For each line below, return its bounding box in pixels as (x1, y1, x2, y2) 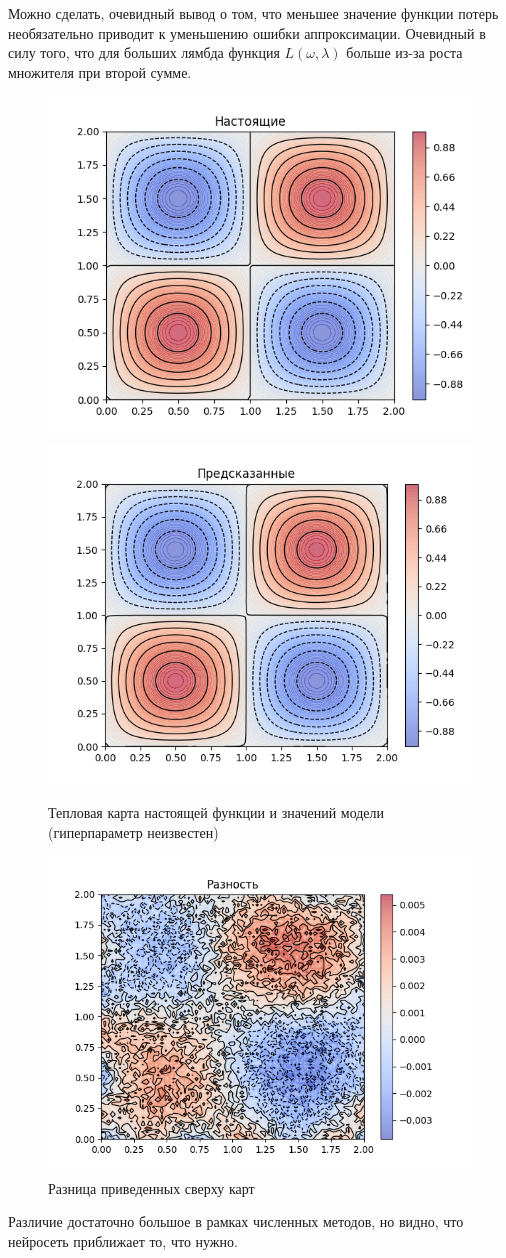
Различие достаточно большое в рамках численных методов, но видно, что (8, 1211, 464, 1232)
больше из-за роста (346, 42, 463, 63)
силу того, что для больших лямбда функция (8, 42, 280, 63)
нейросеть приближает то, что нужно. (8, 1230, 238, 1251)
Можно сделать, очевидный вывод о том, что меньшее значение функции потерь (8, 3, 499, 23)
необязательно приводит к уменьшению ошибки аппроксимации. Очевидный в (8, 22, 486, 43)
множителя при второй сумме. (8, 61, 192, 82)
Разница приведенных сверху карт (48, 1177, 255, 1198)
